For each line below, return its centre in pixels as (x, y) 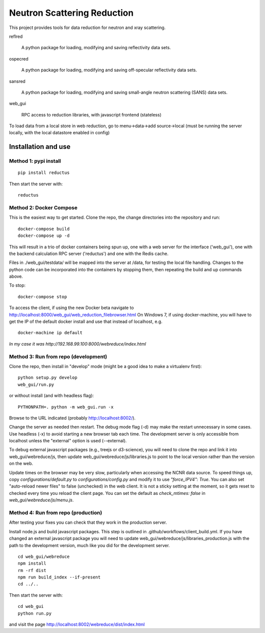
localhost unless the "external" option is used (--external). (68, 441)
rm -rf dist (32, 570)
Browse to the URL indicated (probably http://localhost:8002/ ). (72, 418)
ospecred (19, 58)
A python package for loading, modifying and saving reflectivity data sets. (96, 48)
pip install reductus (44, 173)
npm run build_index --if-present (59, 577)
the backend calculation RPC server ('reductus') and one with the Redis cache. (89, 254)
